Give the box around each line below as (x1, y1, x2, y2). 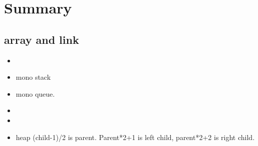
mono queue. (16, 88, 55, 99)
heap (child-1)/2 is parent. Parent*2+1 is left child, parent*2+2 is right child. (16, 132, 255, 142)
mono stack (16, 72, 51, 82)
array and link (4, 31, 79, 47)
